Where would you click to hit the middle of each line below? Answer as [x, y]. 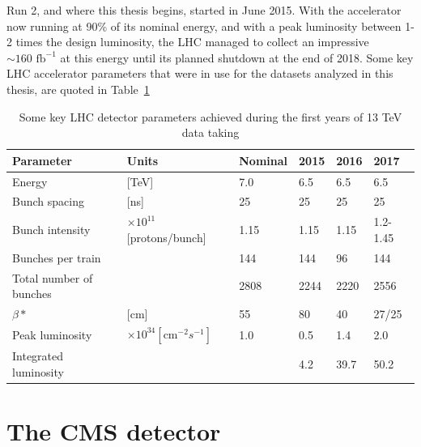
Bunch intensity [51, 230]
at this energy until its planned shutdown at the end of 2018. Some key [237, 57]
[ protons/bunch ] [166, 237]
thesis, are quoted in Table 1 [78, 89]
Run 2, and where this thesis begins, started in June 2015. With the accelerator [204, 10]
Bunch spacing [48, 201]
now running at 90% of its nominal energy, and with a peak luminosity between [204, 26]
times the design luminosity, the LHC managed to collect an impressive [192, 42]
